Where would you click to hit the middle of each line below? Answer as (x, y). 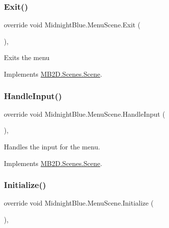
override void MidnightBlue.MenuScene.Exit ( (72, 25)
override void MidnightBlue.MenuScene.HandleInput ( (84, 114)
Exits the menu (27, 57)
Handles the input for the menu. (52, 146)
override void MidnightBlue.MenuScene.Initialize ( (79, 203)
